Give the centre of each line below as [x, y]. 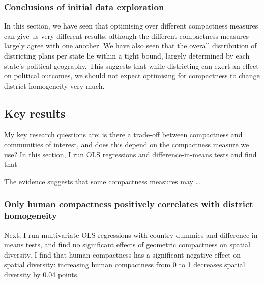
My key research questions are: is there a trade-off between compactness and [123, 134]
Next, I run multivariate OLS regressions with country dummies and [111, 234]
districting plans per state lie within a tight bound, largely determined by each [127, 55]
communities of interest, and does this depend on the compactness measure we [127, 144]
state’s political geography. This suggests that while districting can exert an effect [131, 65]
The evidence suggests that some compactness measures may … [102, 181]
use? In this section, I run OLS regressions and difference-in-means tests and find [130, 154]
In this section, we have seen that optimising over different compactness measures [131, 26]
